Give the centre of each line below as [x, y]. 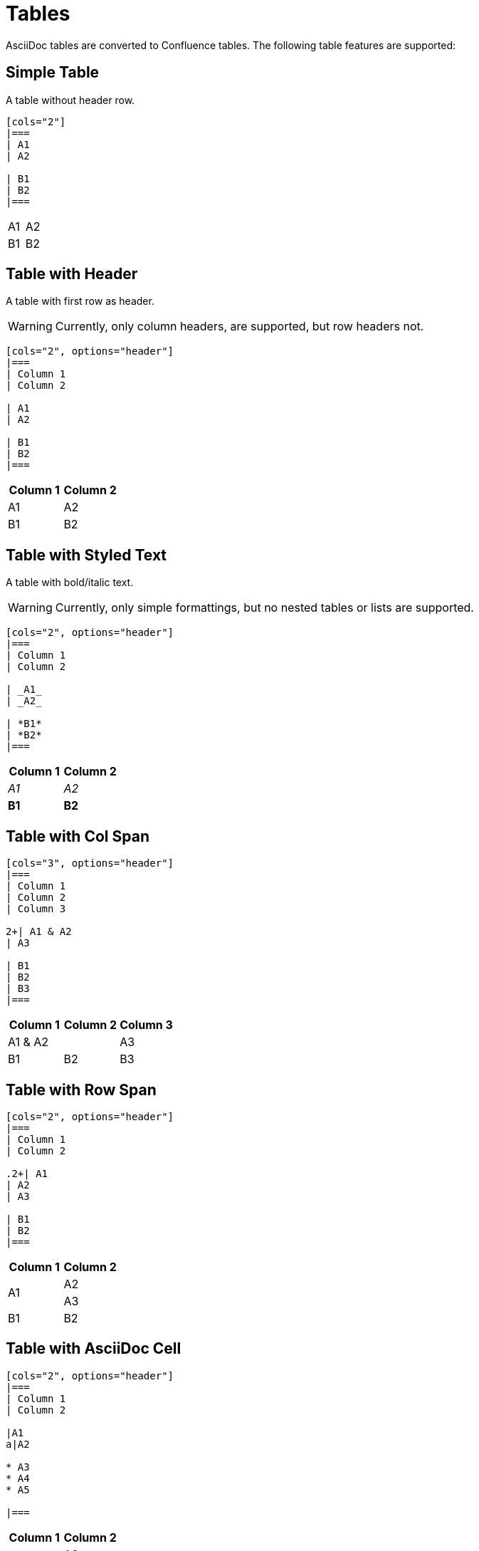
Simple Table [53, 73]
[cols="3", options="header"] [90, 863]
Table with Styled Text [86, 555]
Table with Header [72, 274]
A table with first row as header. [80, 301]
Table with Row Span [81, 1090]
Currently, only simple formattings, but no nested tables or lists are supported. [264, 608]
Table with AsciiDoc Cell [94, 1349]
